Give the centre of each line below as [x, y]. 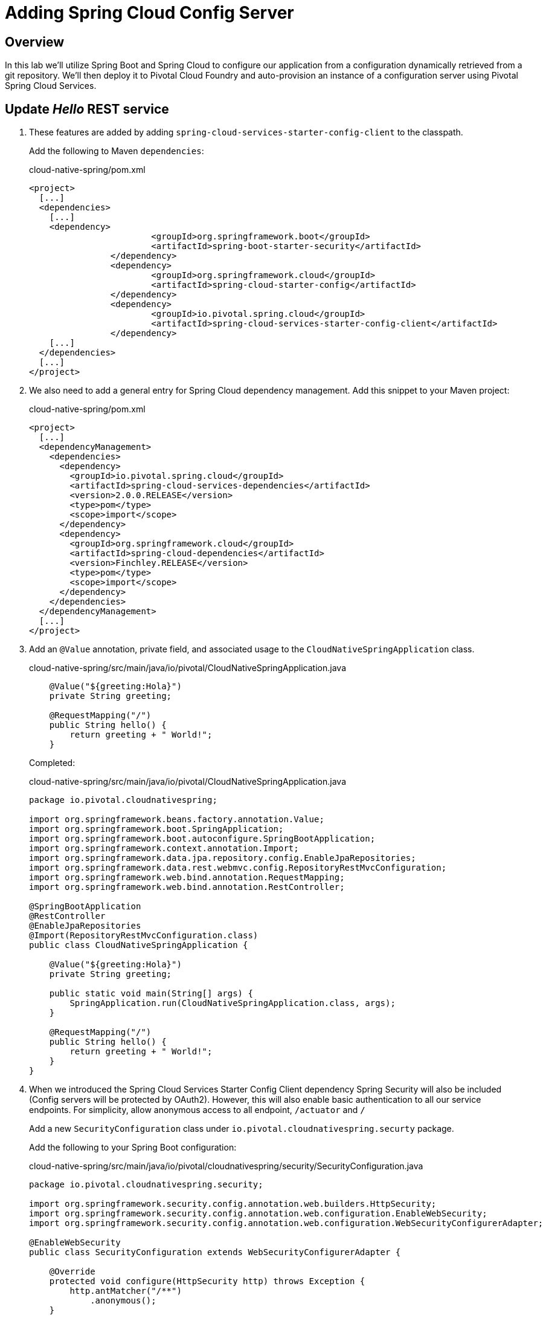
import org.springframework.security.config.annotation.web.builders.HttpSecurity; [233, 1204]
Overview [35, 42]
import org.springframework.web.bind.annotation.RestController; [187, 887]
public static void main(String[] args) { [151, 994]
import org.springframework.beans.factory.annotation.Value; [177, 820]
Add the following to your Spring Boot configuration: [133, 1148]
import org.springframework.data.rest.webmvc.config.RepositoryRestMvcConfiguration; [238, 868]
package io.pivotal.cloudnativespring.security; [146, 1185]
